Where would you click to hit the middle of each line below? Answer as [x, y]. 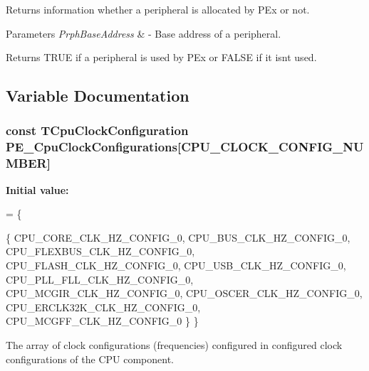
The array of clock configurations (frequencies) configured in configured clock [174, 344]
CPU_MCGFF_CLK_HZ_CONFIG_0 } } [102, 321]
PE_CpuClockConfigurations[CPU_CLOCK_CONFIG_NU [185, 147]
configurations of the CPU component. [90, 359]
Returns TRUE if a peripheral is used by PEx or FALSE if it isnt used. [161, 57]
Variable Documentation [98, 96]
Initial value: [37, 189]
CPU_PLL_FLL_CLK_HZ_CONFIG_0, [100, 279]
